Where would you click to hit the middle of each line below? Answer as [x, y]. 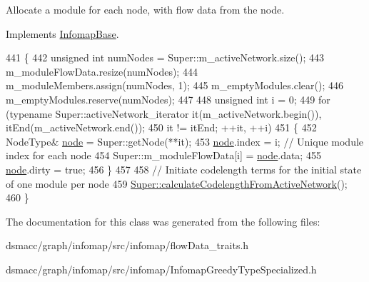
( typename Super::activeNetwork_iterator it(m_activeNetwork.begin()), [164, 113]
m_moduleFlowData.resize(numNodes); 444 [102, 71]
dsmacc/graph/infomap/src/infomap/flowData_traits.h [127, 245]
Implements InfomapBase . [62, 33]
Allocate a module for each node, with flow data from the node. [145, 9]
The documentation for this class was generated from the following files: [163, 221]
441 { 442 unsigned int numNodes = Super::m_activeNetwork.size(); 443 [165, 57]
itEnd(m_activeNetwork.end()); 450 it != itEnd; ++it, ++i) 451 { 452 [161, 127]
